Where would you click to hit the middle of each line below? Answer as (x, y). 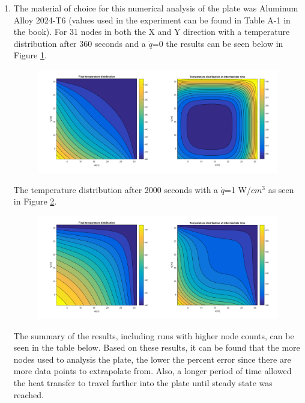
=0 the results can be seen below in (218, 43)
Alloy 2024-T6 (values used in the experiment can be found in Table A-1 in (152, 20)
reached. (29, 394)
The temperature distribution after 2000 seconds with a (116, 189)
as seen (281, 189)
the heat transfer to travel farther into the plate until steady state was (143, 383)
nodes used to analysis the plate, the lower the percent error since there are (152, 359)
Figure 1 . (30, 55)
